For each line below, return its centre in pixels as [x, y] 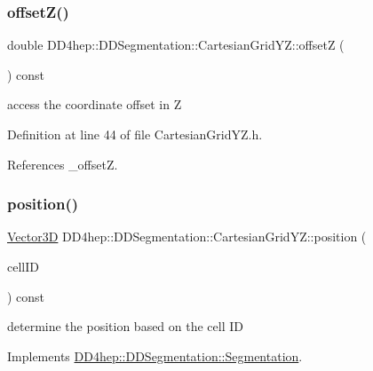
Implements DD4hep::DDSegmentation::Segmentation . [155, 355]
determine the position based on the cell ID [125, 326]
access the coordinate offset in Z [95, 104]
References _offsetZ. [63, 164]
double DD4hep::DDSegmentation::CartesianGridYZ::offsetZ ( [176, 45]
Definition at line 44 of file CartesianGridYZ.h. [135, 134]
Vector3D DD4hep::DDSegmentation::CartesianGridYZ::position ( [187, 237]
